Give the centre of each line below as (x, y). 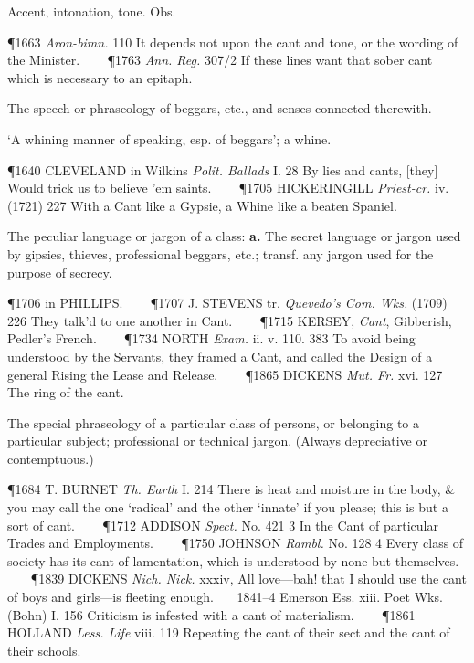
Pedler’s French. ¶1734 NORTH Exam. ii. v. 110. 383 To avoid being (211, 338)
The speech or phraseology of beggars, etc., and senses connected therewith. (220, 108)
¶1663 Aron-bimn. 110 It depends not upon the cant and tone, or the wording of (233, 42)
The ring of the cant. (66, 392)
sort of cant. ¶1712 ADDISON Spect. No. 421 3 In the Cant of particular (223, 525)
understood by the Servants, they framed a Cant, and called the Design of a (220, 356)
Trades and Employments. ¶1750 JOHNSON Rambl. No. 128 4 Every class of (236, 543)
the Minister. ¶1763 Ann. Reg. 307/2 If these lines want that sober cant (220, 60)
